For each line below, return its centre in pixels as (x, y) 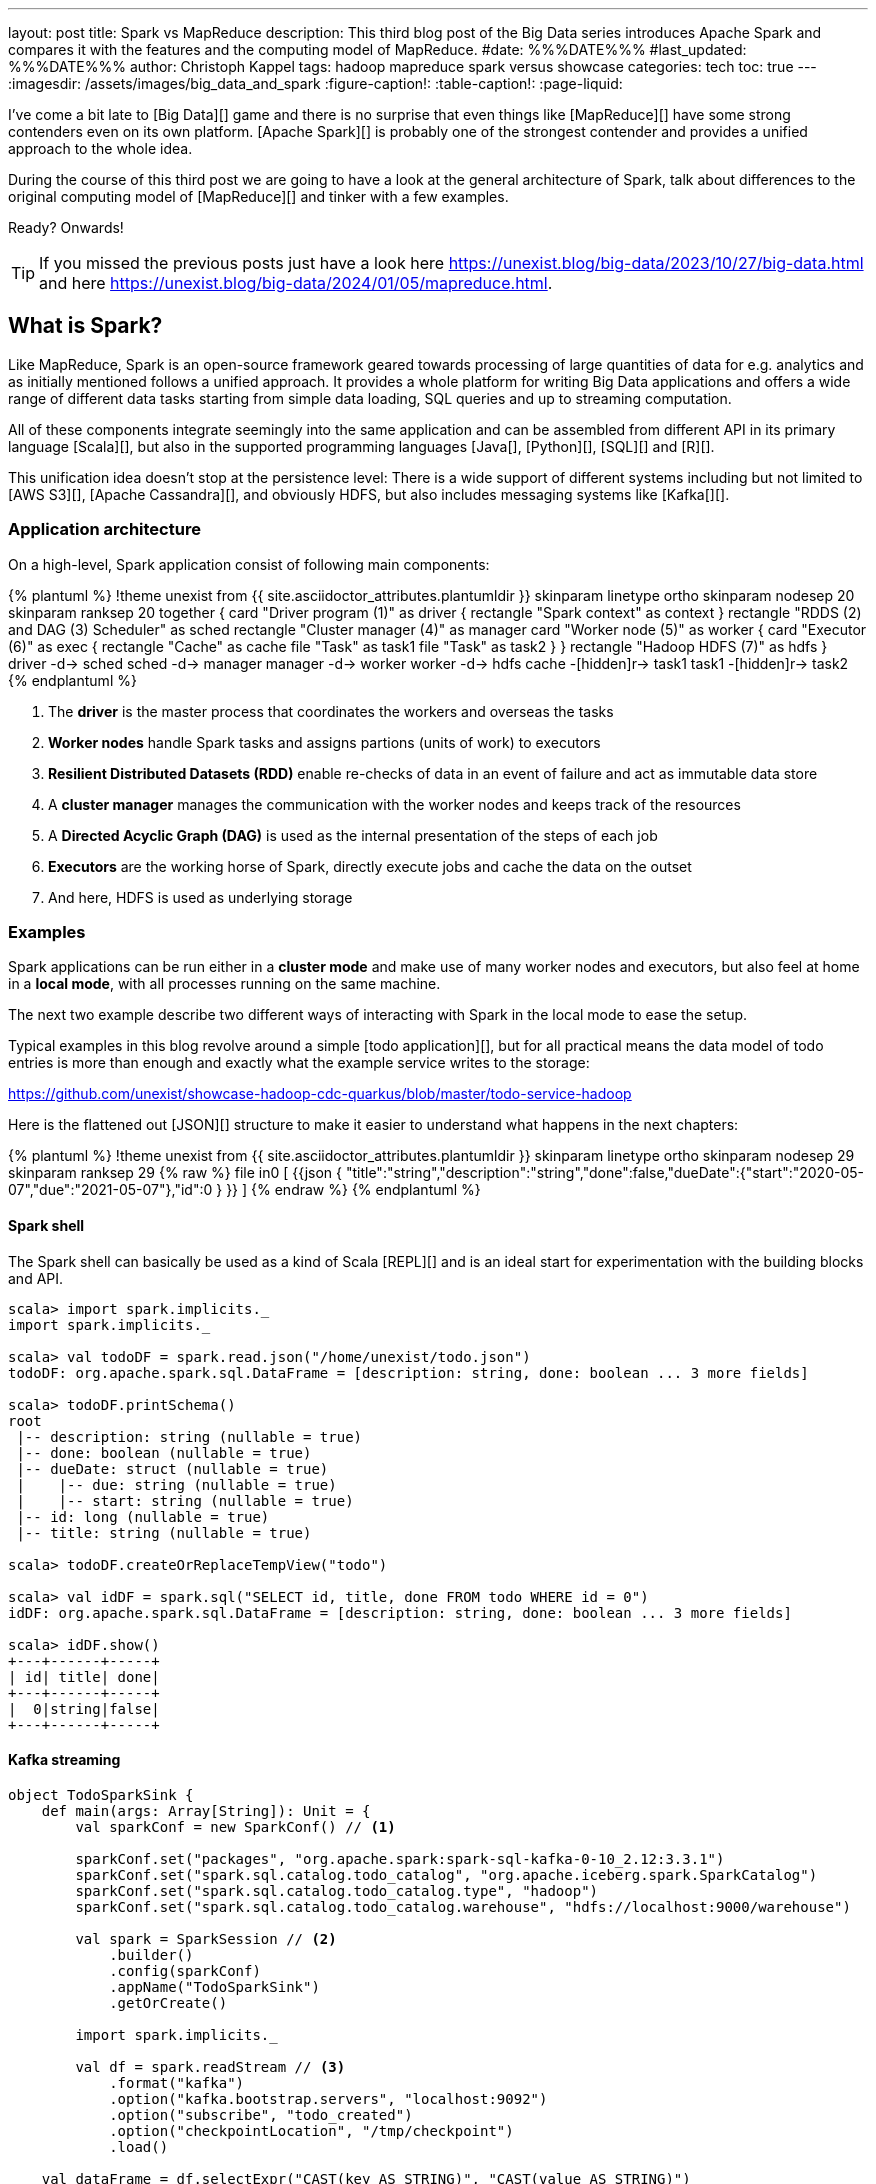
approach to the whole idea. (100, 148)
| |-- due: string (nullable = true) (176, 1484)
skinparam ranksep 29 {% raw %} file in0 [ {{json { (175, 1173)
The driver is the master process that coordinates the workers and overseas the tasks (331, 711)
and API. (36, 1278)
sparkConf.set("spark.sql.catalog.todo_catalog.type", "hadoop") (337, 1890)
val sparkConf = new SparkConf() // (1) (235, 1826)
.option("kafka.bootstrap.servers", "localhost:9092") (328, 2098)
